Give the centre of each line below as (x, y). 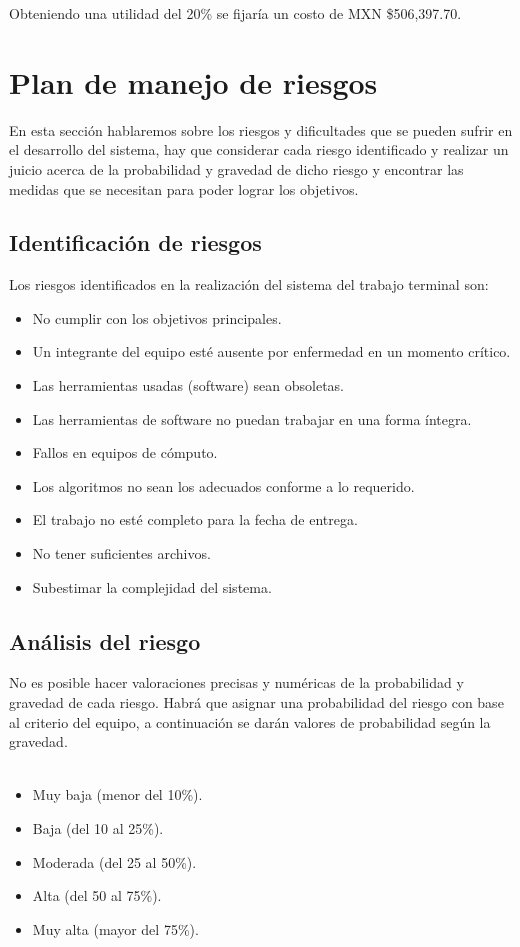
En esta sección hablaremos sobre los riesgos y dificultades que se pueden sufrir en (261, 129)
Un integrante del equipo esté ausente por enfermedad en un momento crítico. (271, 351)
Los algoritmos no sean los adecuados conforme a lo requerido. (223, 485)
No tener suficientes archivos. (121, 553)
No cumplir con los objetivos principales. (157, 317)
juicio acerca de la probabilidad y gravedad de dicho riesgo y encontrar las (236, 168)
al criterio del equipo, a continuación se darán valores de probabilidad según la (250, 721)
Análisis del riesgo (105, 640)
